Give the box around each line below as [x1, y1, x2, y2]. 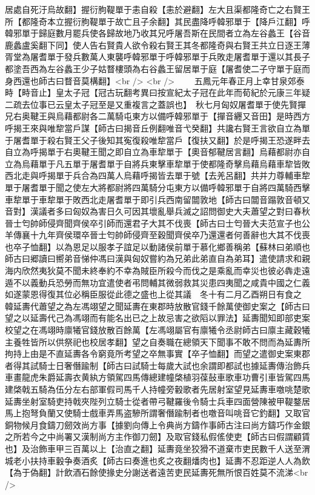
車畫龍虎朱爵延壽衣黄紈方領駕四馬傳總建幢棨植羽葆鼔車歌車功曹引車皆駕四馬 [5, 371, 310, 384]
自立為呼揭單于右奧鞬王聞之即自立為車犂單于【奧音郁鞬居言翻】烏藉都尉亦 [5, 145, 302, 158]
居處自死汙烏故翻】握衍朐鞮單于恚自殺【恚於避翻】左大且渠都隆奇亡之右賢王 [5, 3, 310, 15]
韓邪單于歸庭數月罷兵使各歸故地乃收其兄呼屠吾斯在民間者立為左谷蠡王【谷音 [5, 27, 310, 39]
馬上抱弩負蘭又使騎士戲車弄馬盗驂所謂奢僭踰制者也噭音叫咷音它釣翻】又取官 [5, 407, 310, 419]
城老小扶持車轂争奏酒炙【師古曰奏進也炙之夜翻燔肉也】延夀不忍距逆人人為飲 [5, 454, 310, 467]
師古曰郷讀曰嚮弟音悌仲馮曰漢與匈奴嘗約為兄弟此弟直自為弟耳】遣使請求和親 [5, 252, 310, 265]
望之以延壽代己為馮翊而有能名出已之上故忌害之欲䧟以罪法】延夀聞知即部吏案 [5, 311, 310, 324]
